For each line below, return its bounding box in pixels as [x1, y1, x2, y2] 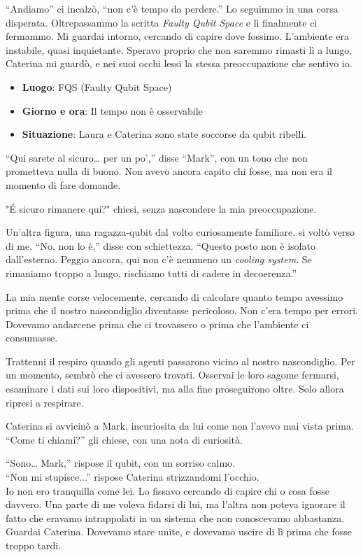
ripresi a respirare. [6, 395, 84, 409]
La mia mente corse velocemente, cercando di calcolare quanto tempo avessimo [6, 289, 343, 304]
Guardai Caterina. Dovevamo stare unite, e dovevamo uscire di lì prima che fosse [6, 524, 353, 539]
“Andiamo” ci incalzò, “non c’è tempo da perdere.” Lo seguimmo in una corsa [6, 1, 339, 15]
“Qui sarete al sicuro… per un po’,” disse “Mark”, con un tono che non [6, 150, 308, 164]
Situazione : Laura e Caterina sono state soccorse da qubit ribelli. [22, 127, 307, 141]
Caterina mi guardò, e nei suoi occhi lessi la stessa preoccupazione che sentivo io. [6, 56, 353, 71]
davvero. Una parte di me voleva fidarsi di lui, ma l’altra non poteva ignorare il [6, 497, 346, 512]
